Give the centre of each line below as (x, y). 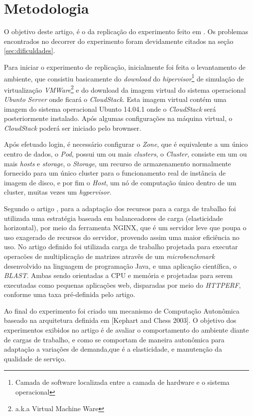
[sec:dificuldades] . (30, 50)
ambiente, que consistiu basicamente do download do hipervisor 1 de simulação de (124, 78)
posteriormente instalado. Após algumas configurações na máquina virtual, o (118, 118)
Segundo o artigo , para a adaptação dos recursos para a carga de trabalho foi (120, 208)
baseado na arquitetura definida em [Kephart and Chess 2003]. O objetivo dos (120, 320)
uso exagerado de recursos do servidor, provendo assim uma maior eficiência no (122, 237)
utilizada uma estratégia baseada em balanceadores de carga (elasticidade (113, 218)
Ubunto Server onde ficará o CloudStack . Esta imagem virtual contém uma (115, 99)
